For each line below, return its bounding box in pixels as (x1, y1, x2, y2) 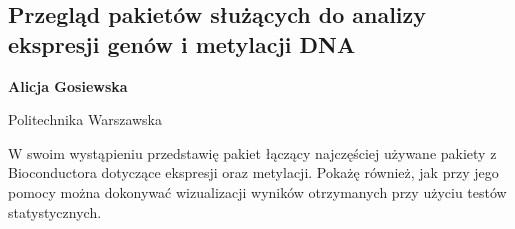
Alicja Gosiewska (8, 75, 128, 96)
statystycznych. (8, 201, 102, 222)
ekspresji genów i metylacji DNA (8, 28, 356, 59)
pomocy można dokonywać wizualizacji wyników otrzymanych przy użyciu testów (8, 181, 507, 202)
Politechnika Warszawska (8, 109, 162, 130)
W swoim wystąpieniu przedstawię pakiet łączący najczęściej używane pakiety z (8, 142, 497, 163)
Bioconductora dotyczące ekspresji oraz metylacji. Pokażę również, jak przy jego (8, 162, 499, 183)
